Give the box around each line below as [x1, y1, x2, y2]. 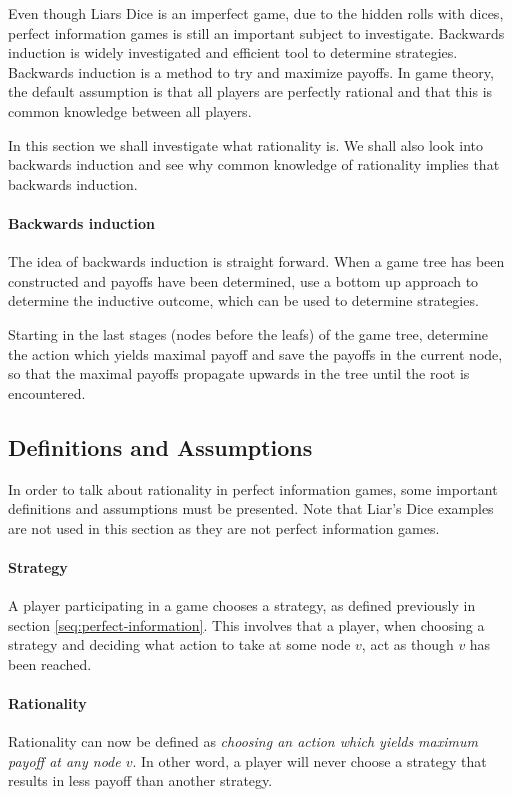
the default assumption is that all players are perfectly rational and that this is [8, 81, 493, 102]
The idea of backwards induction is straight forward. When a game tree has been [8, 251, 505, 272]
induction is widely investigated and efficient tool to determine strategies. [8, 42, 458, 63]
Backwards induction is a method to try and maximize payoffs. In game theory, [8, 61, 494, 82]
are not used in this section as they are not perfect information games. [8, 517, 440, 538]
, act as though [361, 634, 454, 655]
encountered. [8, 382, 86, 403]
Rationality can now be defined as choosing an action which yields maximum [8, 731, 478, 752]
